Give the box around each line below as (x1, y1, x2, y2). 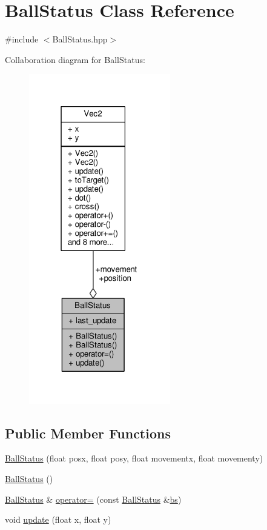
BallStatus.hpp (52, 33, 108, 45)
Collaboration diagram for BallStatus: (5, 53, 145, 65)
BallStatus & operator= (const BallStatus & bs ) (5, 492, 182, 505)
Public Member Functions (5, 423, 171, 442)
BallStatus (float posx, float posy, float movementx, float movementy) (5, 452, 263, 465)
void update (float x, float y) (5, 513, 111, 526)
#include (5, 33, 39, 45)
